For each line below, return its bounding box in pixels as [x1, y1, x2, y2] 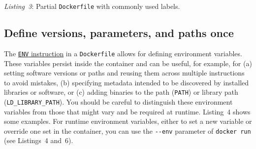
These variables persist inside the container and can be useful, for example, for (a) [4, 58, 252, 68]
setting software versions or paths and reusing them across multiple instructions [4, 68, 245, 78]
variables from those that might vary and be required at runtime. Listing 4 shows [4, 106, 251, 116]
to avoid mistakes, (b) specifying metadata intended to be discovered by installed [4, 77, 249, 87]
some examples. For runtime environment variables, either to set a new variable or [4, 116, 252, 126]
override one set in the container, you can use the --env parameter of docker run [4, 125, 251, 136]
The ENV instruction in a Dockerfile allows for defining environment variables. [4, 48, 242, 58]
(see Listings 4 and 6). [4, 135, 73, 146]
